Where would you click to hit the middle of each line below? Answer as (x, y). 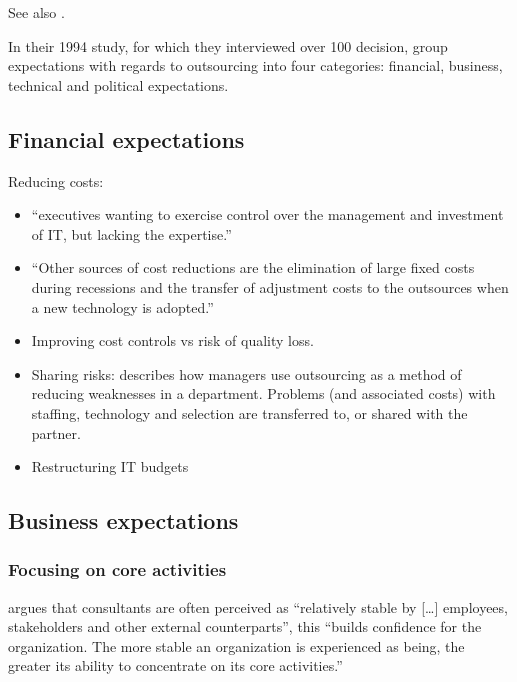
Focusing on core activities (117, 569)
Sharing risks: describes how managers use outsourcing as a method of (246, 373)
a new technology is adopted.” (122, 306)
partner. (56, 432)
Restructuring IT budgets (110, 466)
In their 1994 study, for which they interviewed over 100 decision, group (228, 45)
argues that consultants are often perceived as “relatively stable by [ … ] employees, (258, 606)
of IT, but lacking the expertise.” (131, 233)
